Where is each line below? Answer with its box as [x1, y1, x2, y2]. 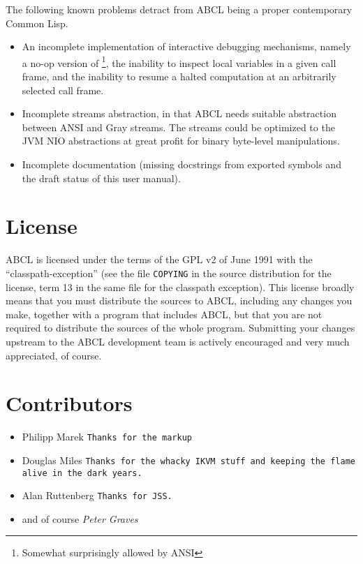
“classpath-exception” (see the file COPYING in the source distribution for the [6, 265, 332, 280]
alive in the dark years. [22, 468, 142, 478]
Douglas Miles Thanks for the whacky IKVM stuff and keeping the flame [22, 452, 355, 467]
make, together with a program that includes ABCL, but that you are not [6, 306, 323, 321]
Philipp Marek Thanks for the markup [22, 429, 192, 444]
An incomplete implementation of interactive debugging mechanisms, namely [22, 39, 351, 54]
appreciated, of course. [6, 348, 102, 362]
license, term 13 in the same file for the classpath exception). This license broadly [6, 279, 355, 294]
